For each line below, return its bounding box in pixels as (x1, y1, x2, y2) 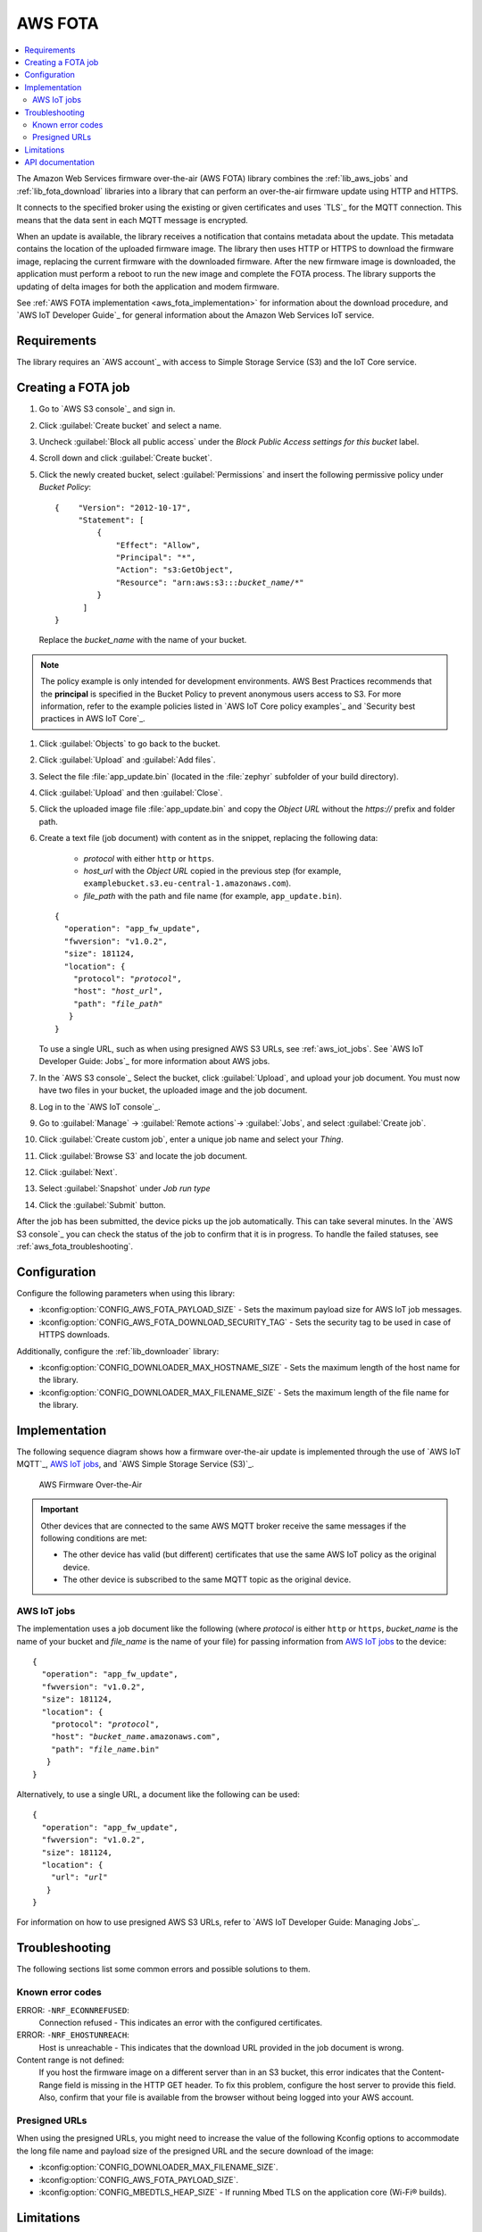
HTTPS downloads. (38, 1329, 111, 1340)
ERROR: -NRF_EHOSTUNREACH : (16, 2029, 129, 2040)
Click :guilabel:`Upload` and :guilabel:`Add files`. (38, 754, 216, 765)
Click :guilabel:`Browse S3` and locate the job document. (38, 1150, 247, 1161)
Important (40, 1504, 79, 1515)
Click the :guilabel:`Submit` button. (38, 1199, 166, 1210)
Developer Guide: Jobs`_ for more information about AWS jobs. (38, 1056, 270, 1067)
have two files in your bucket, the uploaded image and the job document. (38, 1085, 308, 1095)
